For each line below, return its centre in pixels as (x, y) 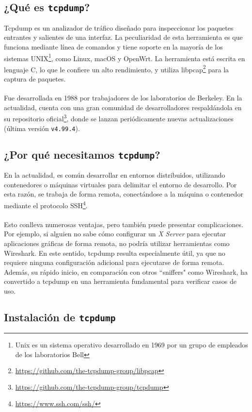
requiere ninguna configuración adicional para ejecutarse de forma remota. (114, 262)
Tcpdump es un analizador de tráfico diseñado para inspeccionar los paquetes (119, 27)
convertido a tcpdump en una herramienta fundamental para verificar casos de (120, 281)
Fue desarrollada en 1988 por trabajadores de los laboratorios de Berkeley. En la (123, 98)
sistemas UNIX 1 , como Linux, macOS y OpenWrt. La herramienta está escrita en (125, 57)
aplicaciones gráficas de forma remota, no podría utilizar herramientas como (117, 243)
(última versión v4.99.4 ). (42, 128)
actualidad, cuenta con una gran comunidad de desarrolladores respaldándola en (123, 107)
